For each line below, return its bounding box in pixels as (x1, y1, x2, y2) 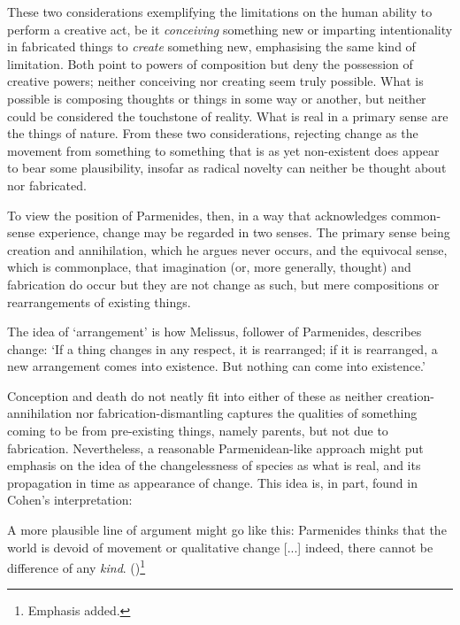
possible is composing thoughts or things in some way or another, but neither (7, 89, 426, 107)
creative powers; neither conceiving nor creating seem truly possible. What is (7, 72, 424, 90)
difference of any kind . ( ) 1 (7, 556, 146, 576)
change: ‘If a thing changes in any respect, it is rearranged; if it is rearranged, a (7, 339, 438, 358)
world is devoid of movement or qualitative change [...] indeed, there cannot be (7, 537, 433, 556)
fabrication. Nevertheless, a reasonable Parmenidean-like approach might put (7, 438, 424, 457)
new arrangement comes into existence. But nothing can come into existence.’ (7, 357, 425, 375)
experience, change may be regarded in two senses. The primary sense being (38, 223, 450, 242)
